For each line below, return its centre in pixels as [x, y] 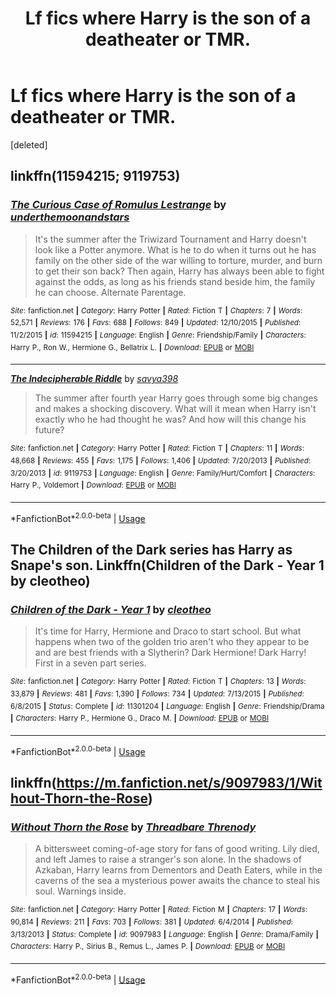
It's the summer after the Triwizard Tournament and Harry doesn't [170, 239]
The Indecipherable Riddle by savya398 [94, 379]
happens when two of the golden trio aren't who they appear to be [172, 642]
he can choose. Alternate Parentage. [110, 292]
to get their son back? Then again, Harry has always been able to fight [179, 271]
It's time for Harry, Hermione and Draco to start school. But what [168, 631]
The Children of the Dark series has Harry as [151, 549]
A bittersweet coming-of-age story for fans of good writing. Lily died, [177, 849]
